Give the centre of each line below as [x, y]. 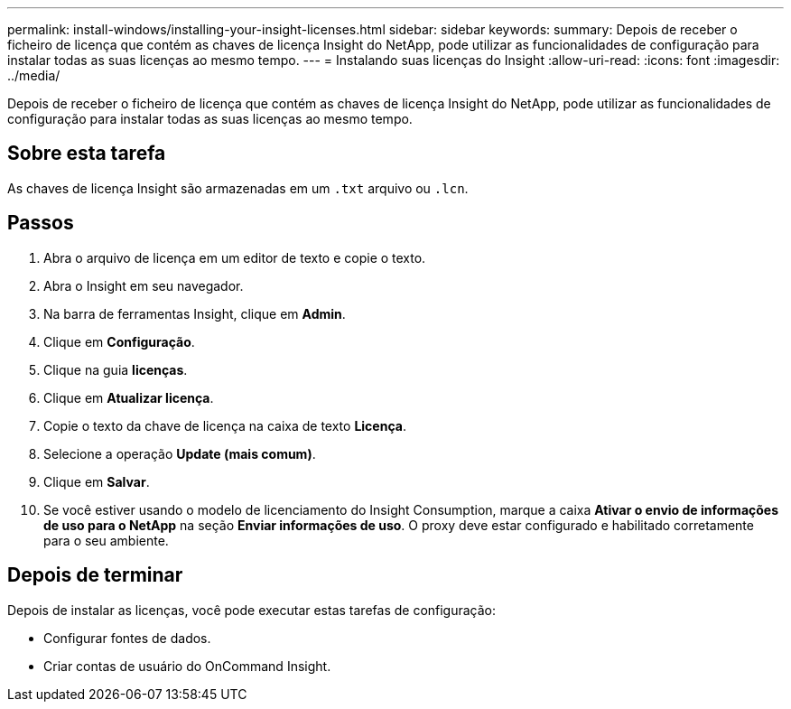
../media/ [34, 75]
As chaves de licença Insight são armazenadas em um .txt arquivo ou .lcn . [238, 188]
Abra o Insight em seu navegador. [144, 285]
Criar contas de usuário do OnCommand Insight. [187, 666]
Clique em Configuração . [119, 341]
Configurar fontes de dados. [127, 638]
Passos [41, 223]
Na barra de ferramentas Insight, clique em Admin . [195, 313]
